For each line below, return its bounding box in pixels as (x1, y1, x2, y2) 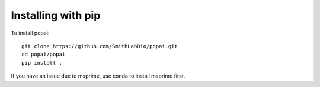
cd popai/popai (21, 51, 66, 58)
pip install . (21, 59, 62, 66)
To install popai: (11, 29, 50, 36)
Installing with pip (11, 9, 101, 22)
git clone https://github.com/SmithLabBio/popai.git (21, 43, 178, 49)
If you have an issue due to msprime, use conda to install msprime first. (11, 72, 185, 79)
